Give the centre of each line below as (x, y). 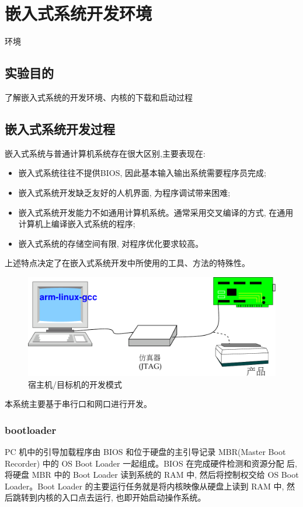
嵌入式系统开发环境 (79, 13)
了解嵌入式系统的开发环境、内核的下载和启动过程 (99, 97)
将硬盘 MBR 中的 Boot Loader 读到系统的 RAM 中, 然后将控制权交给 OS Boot (152, 475)
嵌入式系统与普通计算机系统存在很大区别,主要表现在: (105, 153)
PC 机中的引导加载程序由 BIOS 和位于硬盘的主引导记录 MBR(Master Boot (145, 451)
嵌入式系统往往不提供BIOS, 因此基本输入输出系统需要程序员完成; (142, 173)
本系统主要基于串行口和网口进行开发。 (78, 404)
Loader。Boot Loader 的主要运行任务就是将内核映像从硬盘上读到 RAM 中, (144, 486)
